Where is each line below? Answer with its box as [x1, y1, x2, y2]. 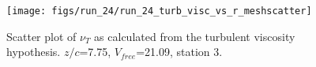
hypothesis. [6, 43, 61, 60]
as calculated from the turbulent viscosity [94, 28, 295, 44]
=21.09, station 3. [136, 43, 223, 60]
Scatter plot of [6, 28, 77, 44]
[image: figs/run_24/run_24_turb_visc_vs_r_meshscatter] [6, 6, 312, 17]
